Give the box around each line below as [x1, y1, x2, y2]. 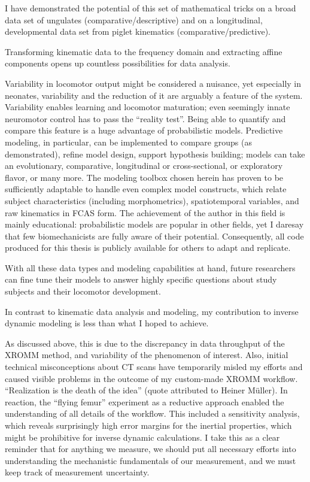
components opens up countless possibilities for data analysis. [5, 57, 230, 69]
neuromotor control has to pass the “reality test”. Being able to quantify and [5, 112, 286, 125]
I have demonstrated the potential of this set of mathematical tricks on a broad [5, 2, 296, 14]
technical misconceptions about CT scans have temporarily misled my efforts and [5, 360, 303, 373]
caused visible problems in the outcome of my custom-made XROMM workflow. [5, 372, 298, 384]
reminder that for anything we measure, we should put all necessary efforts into [5, 442, 296, 455]
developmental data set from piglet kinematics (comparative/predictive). [5, 25, 271, 38]
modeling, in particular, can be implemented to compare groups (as [5, 135, 252, 148]
